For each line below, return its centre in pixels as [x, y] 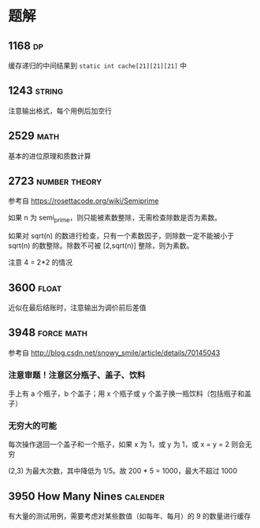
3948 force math [48, 332]
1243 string [36, 91]
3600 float [35, 288]
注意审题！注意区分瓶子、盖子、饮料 [77, 375]
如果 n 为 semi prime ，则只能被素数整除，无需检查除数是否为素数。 [115, 219]
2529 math [34, 136]
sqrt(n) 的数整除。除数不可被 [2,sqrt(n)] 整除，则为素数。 [101, 246]
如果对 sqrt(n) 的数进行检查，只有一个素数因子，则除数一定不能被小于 [121, 236]
